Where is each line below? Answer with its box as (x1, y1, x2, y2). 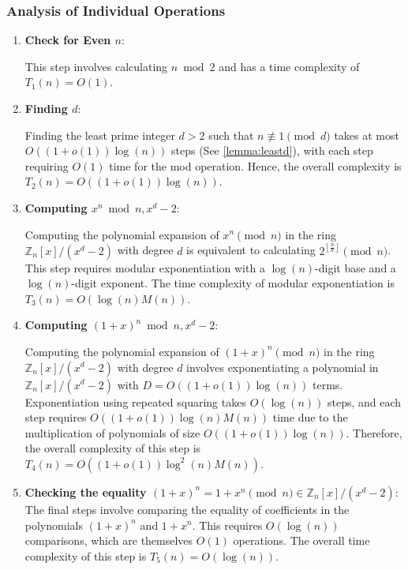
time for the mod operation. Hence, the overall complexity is (109, 157, 402, 174)
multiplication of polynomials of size (24, 424, 200, 441)
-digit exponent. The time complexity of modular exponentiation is (71, 275, 395, 291)
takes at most (334, 126, 399, 143)
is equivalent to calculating (186, 242, 316, 258)
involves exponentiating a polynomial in (186, 358, 379, 375)
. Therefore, (346, 424, 402, 441)
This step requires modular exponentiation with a (24, 259, 265, 276)
